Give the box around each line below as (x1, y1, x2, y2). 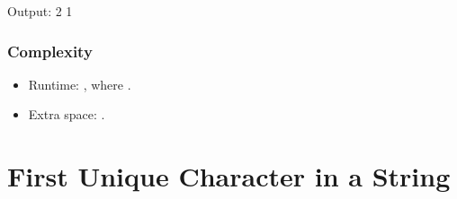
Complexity (7, 39, 93, 62)
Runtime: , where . (28, 74, 131, 93)
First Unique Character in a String (7, 158, 451, 195)
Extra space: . (28, 105, 105, 124)
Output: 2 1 (7, 2, 73, 20)
